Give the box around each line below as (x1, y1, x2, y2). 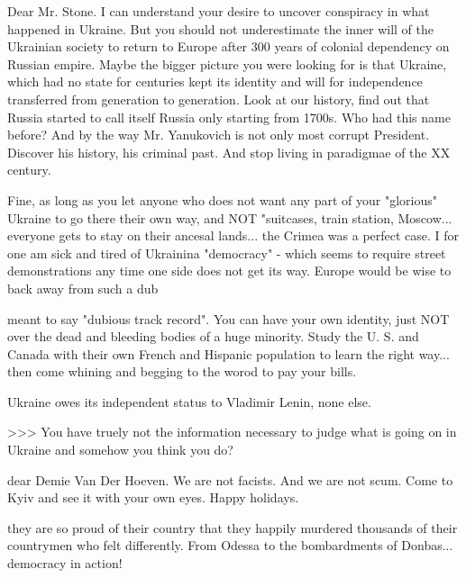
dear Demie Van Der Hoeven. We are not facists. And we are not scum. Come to (7, 470, 453, 489)
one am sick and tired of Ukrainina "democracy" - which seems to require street (7, 243, 446, 262)
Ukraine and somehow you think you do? (7, 440, 233, 459)
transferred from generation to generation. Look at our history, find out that (7, 89, 430, 108)
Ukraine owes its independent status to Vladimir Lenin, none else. (7, 392, 371, 411)
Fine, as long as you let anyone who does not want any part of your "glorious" (7, 190, 437, 209)
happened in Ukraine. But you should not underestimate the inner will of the (7, 19, 434, 38)
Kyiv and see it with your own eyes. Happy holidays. (7, 488, 299, 507)
